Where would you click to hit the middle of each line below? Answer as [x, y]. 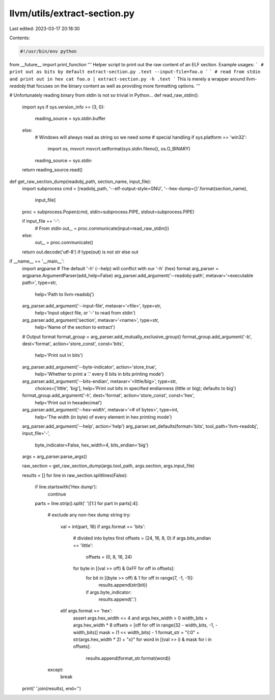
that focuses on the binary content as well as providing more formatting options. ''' [114, 86]
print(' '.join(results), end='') [52, 688]
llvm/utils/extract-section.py [72, 13]
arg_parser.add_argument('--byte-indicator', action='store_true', [89, 367]
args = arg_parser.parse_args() [55, 457]
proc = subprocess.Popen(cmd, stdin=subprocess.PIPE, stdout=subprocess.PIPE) [108, 212]
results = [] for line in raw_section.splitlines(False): [75, 475]
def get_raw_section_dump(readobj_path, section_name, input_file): [80, 182]
